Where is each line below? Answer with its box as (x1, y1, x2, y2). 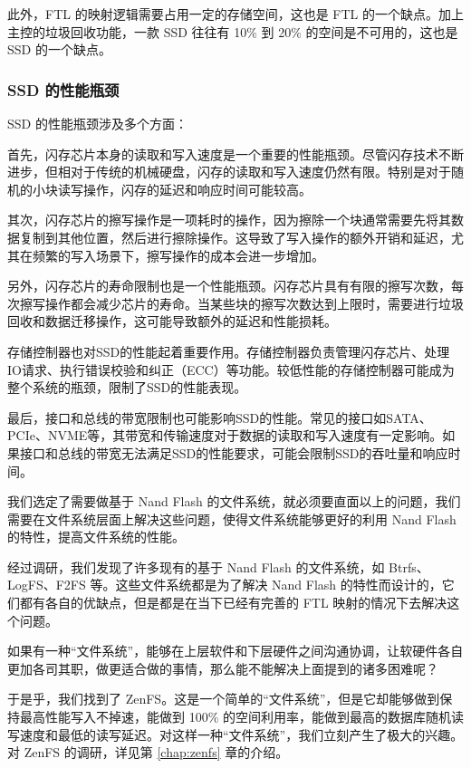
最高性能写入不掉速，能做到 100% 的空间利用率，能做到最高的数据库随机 (19, 707, 451, 726)
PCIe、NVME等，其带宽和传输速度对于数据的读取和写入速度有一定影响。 (7, 426, 443, 445)
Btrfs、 (389, 557, 429, 576)
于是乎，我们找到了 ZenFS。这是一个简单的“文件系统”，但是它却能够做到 (7, 689, 440, 708)
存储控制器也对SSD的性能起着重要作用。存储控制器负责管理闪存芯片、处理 (7, 341, 450, 360)
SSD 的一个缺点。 (7, 40, 111, 59)
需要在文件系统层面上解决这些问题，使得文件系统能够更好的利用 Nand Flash (7, 509, 457, 528)
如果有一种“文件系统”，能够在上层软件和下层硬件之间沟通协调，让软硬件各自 (7, 641, 464, 660)
